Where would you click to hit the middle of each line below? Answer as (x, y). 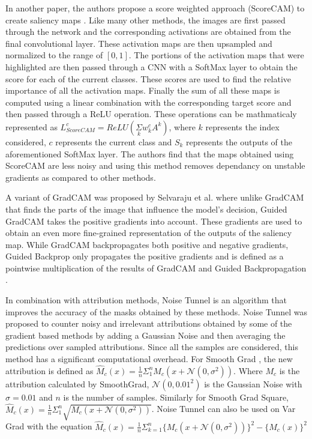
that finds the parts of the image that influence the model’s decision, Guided (146, 209)
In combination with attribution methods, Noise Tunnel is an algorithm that (146, 300)
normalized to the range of (54, 55)
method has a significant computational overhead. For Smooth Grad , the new (149, 359)
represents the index (242, 126)
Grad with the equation (49, 426)
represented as (31, 126)
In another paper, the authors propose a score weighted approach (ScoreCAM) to (155, 8)
